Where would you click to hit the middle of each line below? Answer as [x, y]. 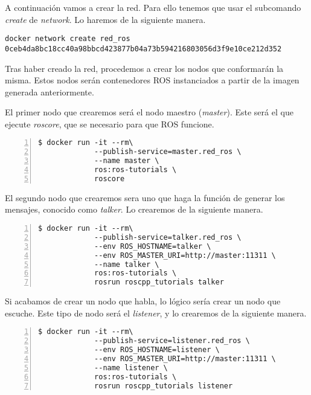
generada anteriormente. [50, 92]
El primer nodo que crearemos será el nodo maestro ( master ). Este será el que [149, 112]
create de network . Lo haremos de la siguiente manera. [105, 19]
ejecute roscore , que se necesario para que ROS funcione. [110, 124]
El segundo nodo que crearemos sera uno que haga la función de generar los [145, 197]
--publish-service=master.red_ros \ [168, 152]
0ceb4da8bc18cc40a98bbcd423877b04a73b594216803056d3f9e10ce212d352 [143, 49]
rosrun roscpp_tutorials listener [164, 386]
